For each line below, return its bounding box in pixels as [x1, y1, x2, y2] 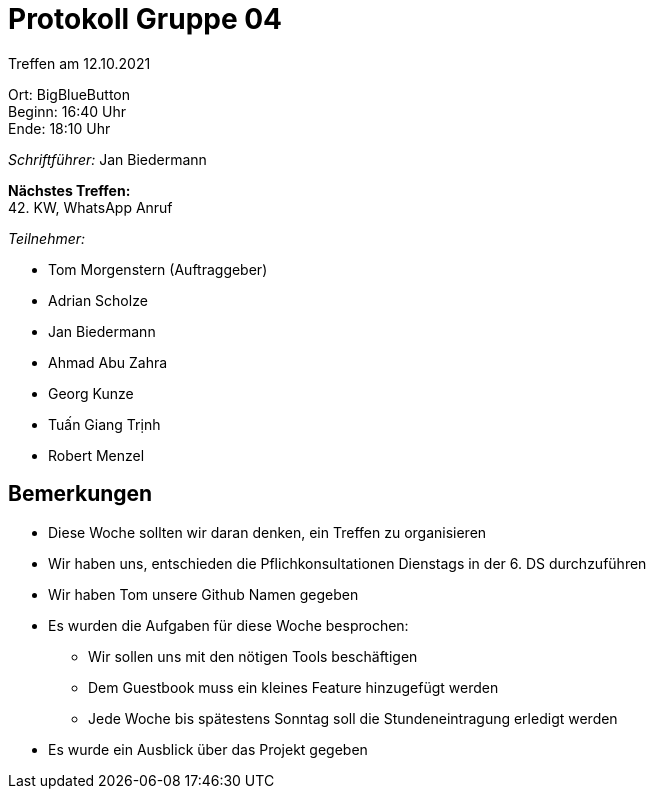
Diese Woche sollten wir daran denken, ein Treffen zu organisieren [48, 523, 487, 541]
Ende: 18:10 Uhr [8, 119, 111, 137]
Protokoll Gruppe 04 [8, 2, 283, 36]
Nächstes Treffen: [8, 181, 131, 199]
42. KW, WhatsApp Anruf [8, 198, 173, 216]
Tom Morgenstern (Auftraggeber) [48, 260, 268, 278]
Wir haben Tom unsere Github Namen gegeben [48, 585, 359, 603]
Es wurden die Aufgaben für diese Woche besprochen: [48, 616, 409, 634]
